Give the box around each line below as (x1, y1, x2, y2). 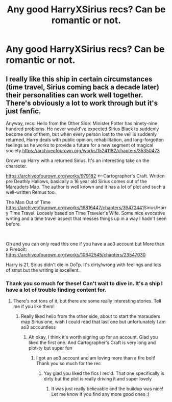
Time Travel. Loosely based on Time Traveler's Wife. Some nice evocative (9, 210, 165, 216)
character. (6, 163, 28, 169)
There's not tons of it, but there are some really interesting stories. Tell (13, 298, 161, 304)
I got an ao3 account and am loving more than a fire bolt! (36, 355, 156, 361)
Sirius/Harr (143, 205, 167, 211)
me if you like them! (13, 304, 55, 310)
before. (6, 221, 21, 227)
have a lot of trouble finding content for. (6, 286, 107, 293)
